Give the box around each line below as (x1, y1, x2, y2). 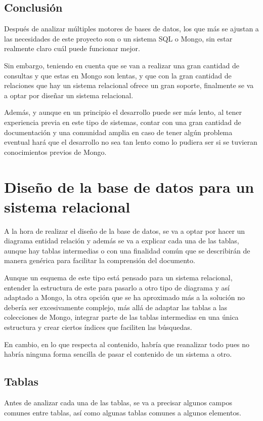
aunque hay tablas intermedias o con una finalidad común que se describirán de (4, 245, 250, 256)
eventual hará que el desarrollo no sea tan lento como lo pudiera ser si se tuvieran (4, 137, 257, 147)
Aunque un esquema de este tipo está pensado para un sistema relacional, (4, 272, 233, 283)
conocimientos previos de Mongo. (4, 146, 107, 157)
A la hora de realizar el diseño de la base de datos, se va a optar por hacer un (4, 225, 245, 236)
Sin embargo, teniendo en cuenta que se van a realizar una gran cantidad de (4, 60, 239, 70)
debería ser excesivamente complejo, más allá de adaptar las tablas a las (4, 302, 228, 312)
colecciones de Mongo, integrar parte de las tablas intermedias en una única (4, 312, 239, 322)
